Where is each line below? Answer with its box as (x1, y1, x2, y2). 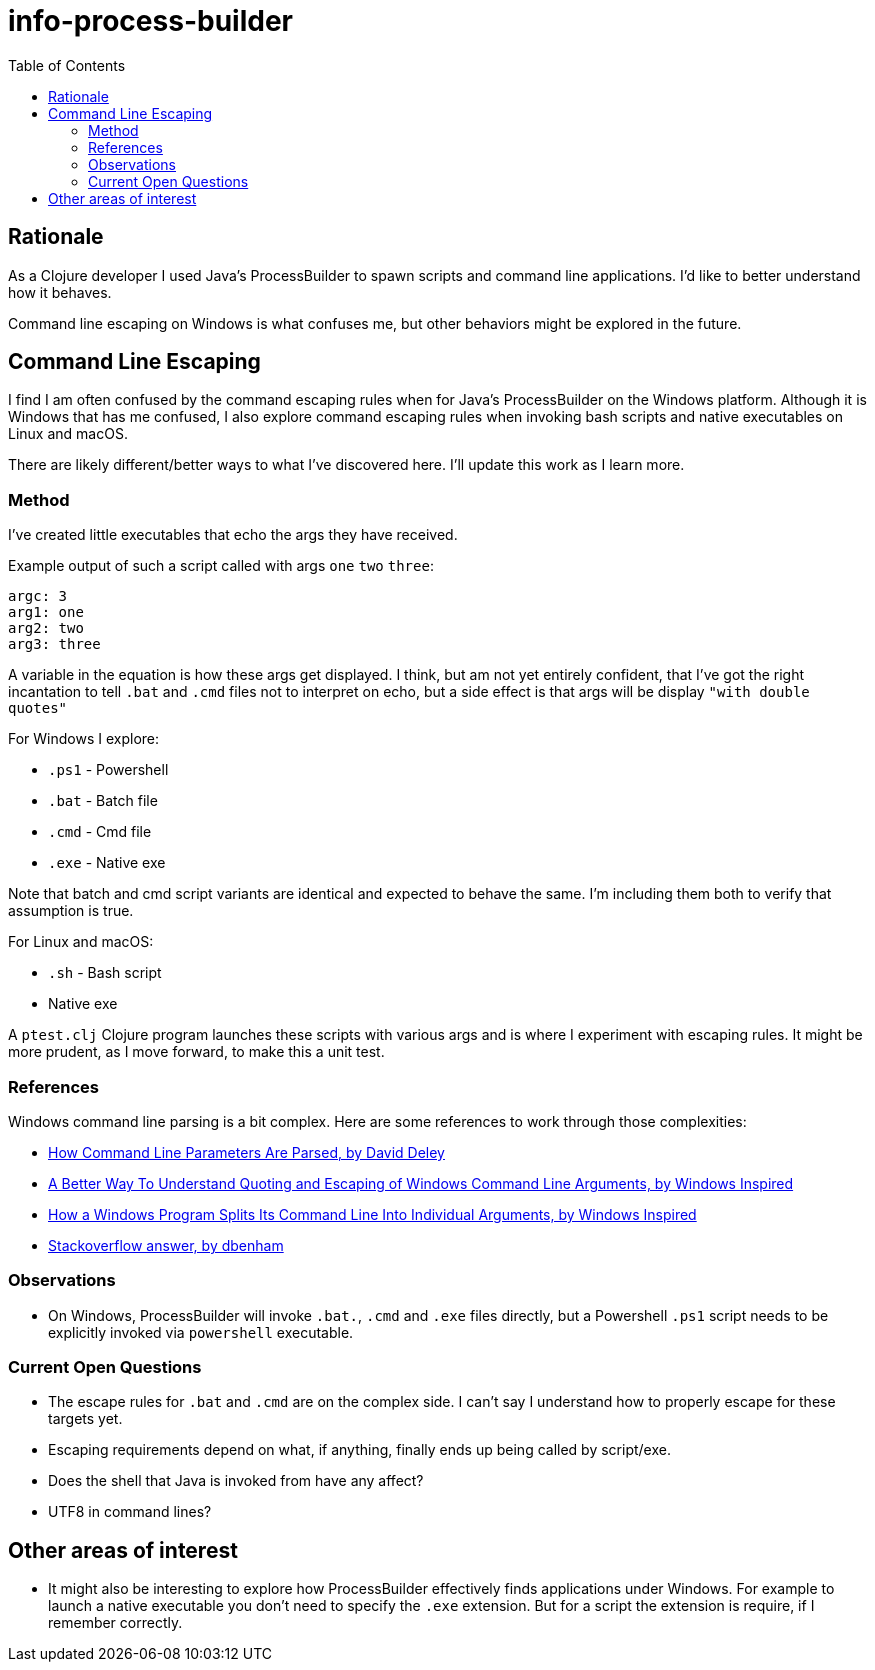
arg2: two (8, 620, 84, 637)
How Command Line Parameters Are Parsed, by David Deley (48, 1143, 445, 1161)
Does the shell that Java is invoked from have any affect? (48, 1472, 424, 1490)
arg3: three (8, 636, 101, 653)
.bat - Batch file (48, 792, 158, 810)
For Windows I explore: (8, 730, 160, 748)
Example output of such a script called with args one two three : (8, 557, 434, 575)
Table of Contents (8, 56, 126, 74)
